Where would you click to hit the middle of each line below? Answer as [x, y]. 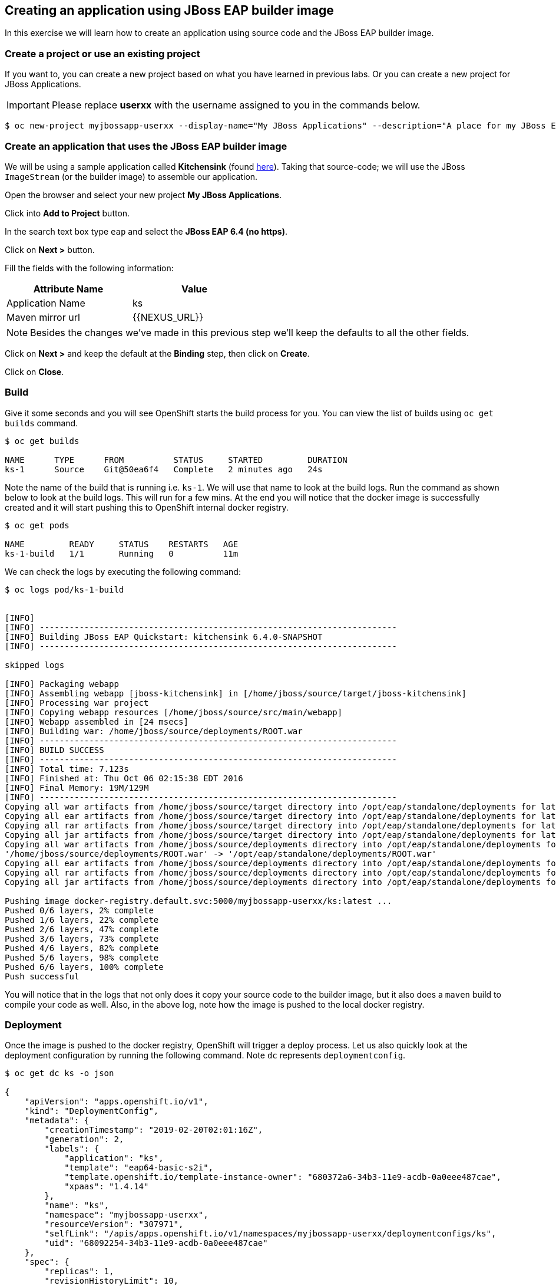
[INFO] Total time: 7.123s [67, 769]
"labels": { [72, 1149]
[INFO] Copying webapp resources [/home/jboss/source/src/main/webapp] [174, 712]
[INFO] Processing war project [77, 703]
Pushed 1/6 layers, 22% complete [82, 920]
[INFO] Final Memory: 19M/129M [77, 787]
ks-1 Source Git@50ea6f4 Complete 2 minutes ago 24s [164, 469]
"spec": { [47, 1262]
